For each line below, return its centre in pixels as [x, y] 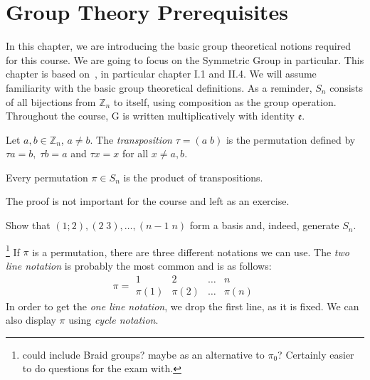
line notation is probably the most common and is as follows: [139, 265]
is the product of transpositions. [193, 177]
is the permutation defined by [291, 139]
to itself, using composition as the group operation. [225, 101]
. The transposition [131, 139]
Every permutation [47, 177]
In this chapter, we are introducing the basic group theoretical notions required [179, 46]
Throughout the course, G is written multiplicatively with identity [150, 116]
